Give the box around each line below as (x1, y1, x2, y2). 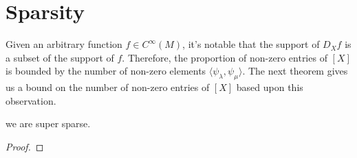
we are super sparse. (6, 116, 91, 131)
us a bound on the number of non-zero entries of (6, 80, 210, 94)
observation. (6, 93, 56, 107)
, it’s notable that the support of (182, 37, 320, 51)
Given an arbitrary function (6, 37, 122, 51)
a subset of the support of (6, 50, 114, 64)
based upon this (236, 80, 303, 94)
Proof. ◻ (6, 139, 44, 153)
